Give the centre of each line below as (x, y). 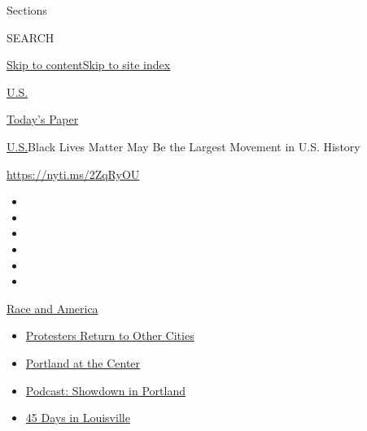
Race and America (52, 308)
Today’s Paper (43, 119)
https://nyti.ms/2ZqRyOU (73, 174)
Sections (27, 10)
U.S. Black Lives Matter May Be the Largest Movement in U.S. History (183, 146)
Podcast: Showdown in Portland (105, 390)
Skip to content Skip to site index (89, 65)
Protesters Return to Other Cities (110, 335)
